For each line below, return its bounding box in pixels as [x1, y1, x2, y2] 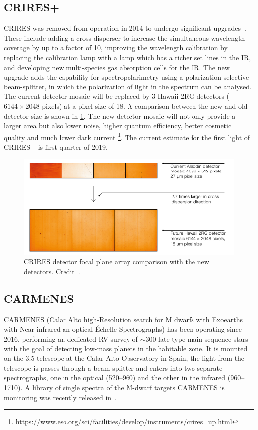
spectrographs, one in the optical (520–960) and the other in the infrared [4, 372, 226, 383]
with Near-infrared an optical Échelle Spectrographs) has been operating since [4, 324, 242, 334]
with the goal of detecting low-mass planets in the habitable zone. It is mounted [4, 343, 248, 353]
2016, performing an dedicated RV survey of [4, 334, 138, 344]
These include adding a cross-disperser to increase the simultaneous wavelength [4, 32, 245, 43]
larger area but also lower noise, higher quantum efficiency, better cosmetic [4, 120, 232, 131]
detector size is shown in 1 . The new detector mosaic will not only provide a [4, 110, 236, 121]
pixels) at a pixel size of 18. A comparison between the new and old [42, 100, 248, 111]
